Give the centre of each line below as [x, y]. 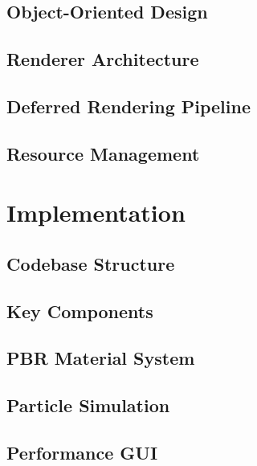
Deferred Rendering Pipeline [128, 106]
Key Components [80, 311]
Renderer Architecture [103, 59]
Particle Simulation [88, 405]
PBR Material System [101, 358]
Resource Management [103, 153]
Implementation [96, 213]
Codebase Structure [91, 263]
